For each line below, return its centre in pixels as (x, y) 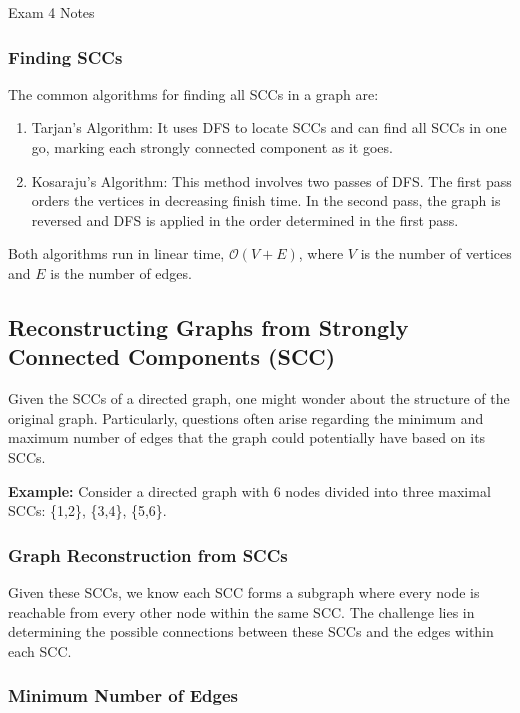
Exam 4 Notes (51, 12)
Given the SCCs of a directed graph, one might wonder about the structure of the (259, 398)
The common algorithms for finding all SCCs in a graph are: (193, 93)
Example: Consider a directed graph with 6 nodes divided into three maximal (249, 490)
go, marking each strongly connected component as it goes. (212, 147)
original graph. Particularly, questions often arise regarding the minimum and (246, 417)
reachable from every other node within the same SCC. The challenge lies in (241, 611)
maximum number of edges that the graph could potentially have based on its (247, 437)
